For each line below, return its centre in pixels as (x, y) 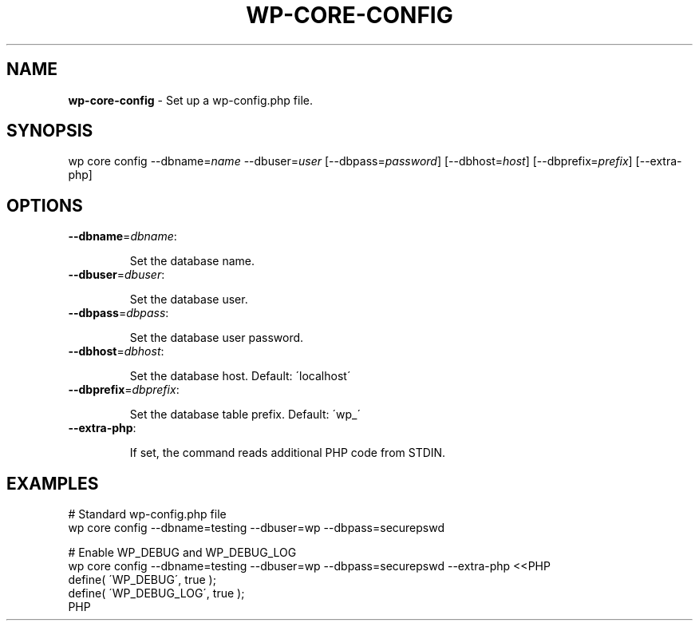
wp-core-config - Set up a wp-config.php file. (191, 100)
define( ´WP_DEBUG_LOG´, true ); (156, 593)
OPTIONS (45, 205)
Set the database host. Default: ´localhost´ (240, 376)
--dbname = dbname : (122, 236)
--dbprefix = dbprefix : (124, 390)
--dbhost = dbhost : (116, 351)
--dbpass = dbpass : (118, 313)
